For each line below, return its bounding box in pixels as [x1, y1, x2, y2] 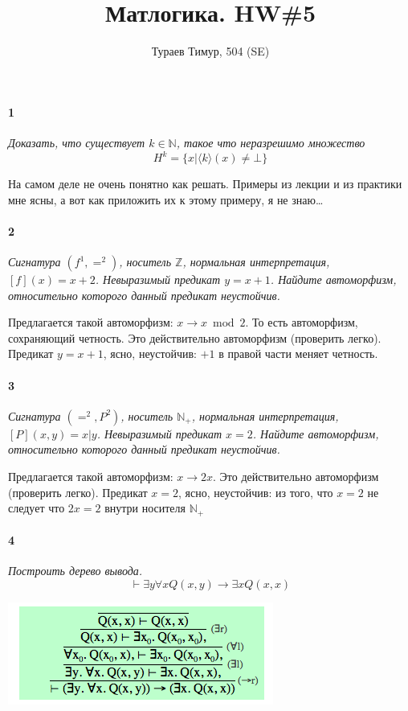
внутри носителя [104, 499, 186, 516]
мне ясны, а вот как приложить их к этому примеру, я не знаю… [8, 191, 324, 208]
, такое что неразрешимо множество [176, 134, 365, 150]
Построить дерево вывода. [8, 562, 143, 579]
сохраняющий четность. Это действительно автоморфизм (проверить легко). [8, 329, 381, 346]
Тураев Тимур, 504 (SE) [151, 43, 270, 60]
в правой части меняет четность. [218, 345, 378, 362]
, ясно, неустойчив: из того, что [178, 483, 333, 500]
